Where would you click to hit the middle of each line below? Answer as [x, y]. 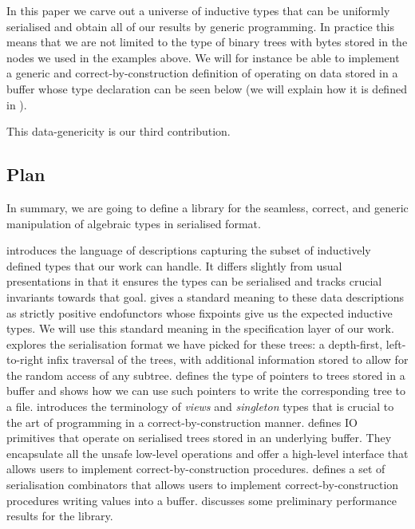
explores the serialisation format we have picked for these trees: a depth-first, [195, 343]
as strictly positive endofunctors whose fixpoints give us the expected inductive [200, 312]
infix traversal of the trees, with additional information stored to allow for [227, 359]
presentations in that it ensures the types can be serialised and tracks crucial [194, 281]
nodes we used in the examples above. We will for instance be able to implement [203, 57]
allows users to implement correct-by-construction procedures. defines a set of [196, 469]
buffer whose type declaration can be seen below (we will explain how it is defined [207, 88]
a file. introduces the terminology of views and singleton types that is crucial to [200, 407]
